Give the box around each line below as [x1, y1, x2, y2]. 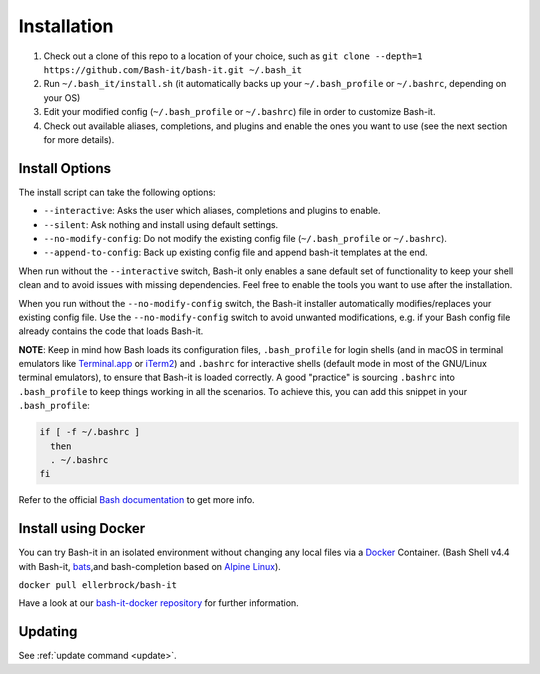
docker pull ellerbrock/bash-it [18, 580, 177, 591]
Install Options [18, 160, 112, 177]
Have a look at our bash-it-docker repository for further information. [18, 597, 299, 609]
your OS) [43, 91, 81, 104]
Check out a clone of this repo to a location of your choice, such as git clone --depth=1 [43, 50, 423, 62]
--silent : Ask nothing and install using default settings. [43, 218, 279, 230]
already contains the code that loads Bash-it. [18, 325, 204, 337]
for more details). [43, 133, 115, 145]
